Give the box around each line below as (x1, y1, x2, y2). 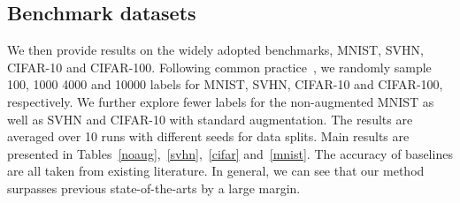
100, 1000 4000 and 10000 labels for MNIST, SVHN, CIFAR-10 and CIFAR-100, (7, 75, 443, 94)
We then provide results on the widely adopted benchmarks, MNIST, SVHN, (7, 41, 424, 59)
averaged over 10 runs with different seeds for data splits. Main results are (7, 127, 410, 146)
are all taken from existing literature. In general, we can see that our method (7, 162, 425, 180)
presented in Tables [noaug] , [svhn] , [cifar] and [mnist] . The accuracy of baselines (7, 144, 453, 162)
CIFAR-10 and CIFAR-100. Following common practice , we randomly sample (7, 57, 432, 76)
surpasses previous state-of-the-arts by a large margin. (7, 178, 301, 197)
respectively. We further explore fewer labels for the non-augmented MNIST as (7, 92, 434, 110)
